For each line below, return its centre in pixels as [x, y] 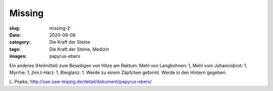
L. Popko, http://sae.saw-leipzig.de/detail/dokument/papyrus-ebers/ [81, 82]
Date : [15, 35]
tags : [15, 49]
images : [18, 56]
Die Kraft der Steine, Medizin [79, 49]
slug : [15, 28]
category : [20, 42]
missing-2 [60, 28]
